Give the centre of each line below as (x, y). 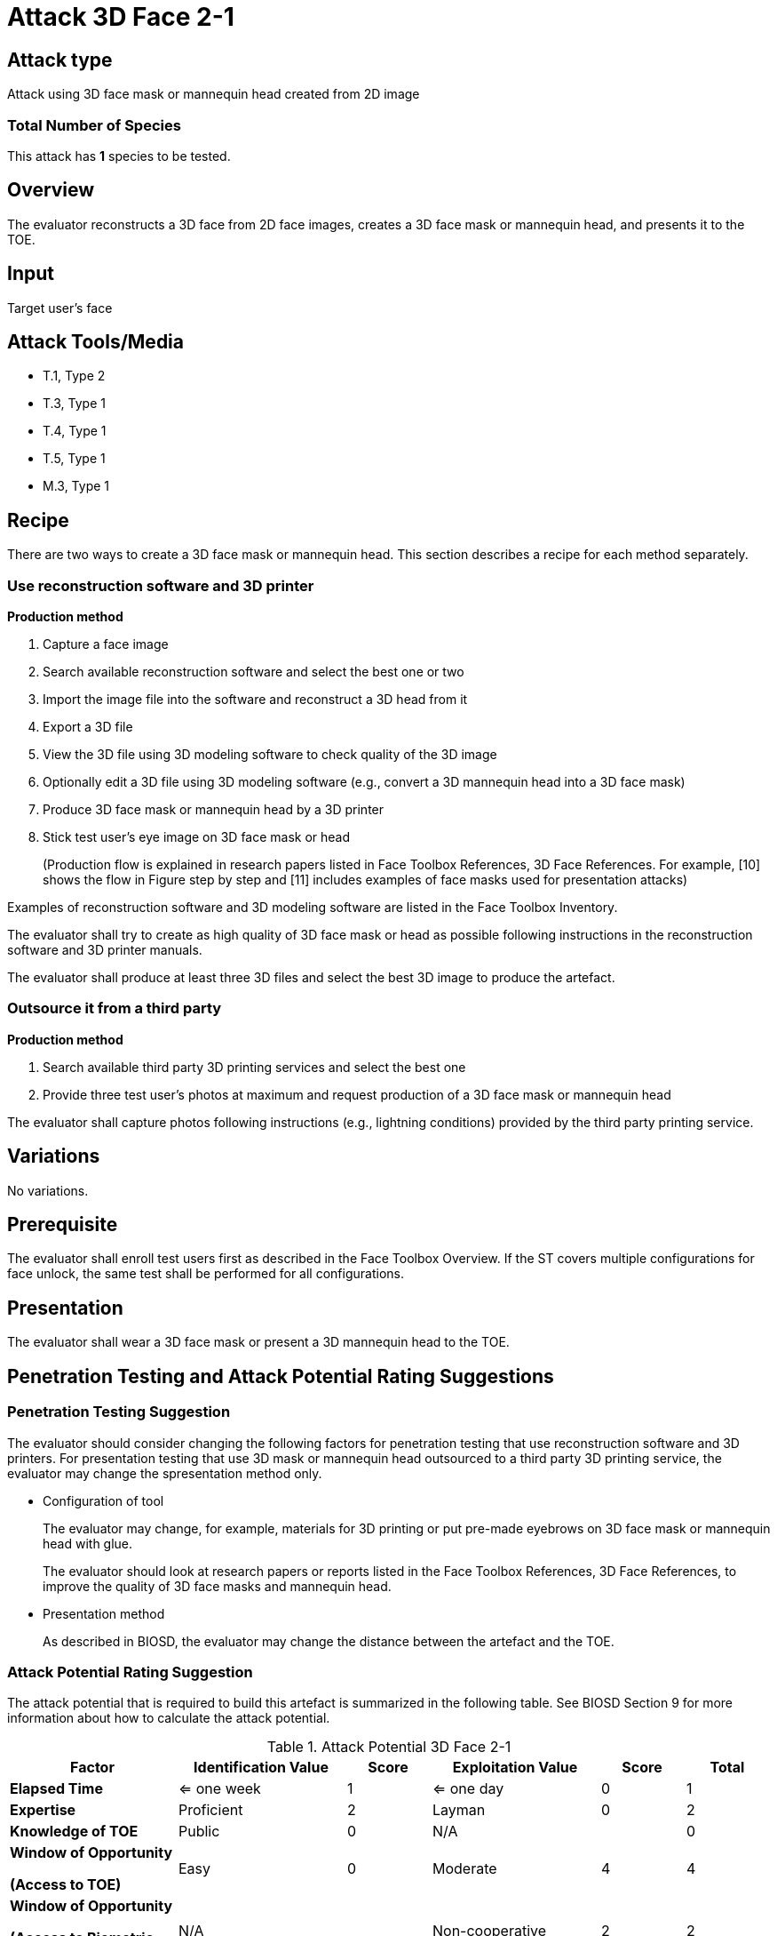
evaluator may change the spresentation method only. (165, 1473)
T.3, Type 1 (74, 404)
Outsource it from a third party (115, 1008)
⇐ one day (468, 1789)
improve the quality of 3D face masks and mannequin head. (217, 1586)
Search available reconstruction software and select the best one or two (254, 672)
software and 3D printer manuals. (105, 950)
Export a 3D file (88, 727)
